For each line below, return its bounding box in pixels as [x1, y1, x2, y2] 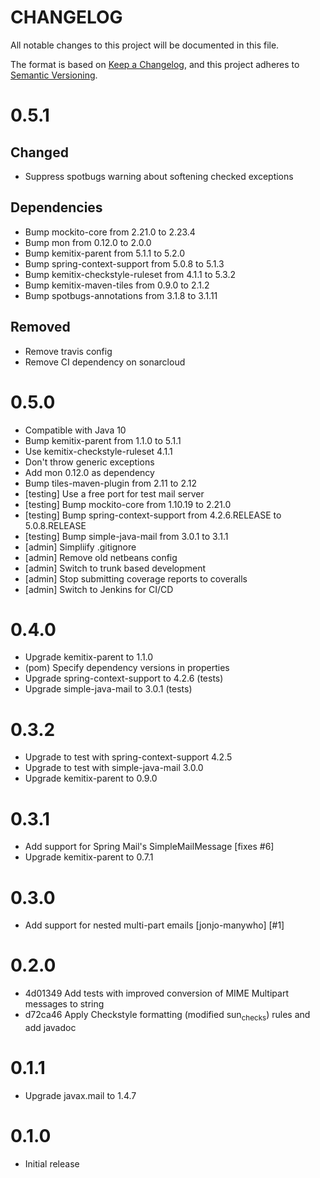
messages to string [24, 998, 105, 1010]
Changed [10, 144, 69, 161]
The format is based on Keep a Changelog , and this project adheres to [10, 58, 300, 70]
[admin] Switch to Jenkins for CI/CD [24, 583, 174, 595]
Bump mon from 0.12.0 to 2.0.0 [24, 236, 152, 248]
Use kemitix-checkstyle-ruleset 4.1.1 [24, 445, 173, 457]
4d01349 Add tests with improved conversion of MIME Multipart [24, 987, 289, 1000]
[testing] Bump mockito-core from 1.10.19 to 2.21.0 [24, 498, 232, 510]
